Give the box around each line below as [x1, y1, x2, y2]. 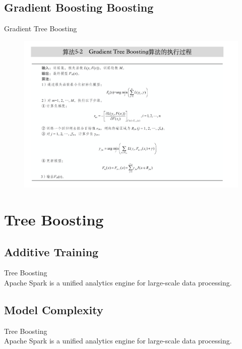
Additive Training [4, 244, 99, 259]
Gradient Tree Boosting [4, 23, 77, 34]
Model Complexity [4, 302, 103, 317]
